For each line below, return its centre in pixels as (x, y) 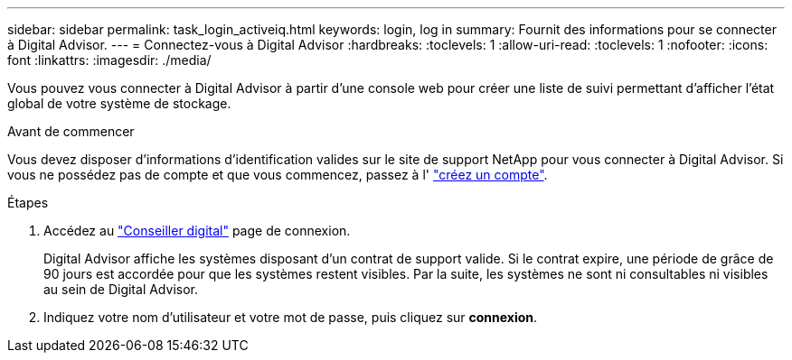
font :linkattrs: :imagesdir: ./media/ (109, 60)
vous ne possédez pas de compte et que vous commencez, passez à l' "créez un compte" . (278, 175)
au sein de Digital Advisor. (121, 289)
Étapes (28, 203)
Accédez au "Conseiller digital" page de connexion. (197, 231)
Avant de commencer (71, 131)
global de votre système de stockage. (119, 103)
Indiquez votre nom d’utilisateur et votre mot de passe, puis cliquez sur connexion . (291, 317)
